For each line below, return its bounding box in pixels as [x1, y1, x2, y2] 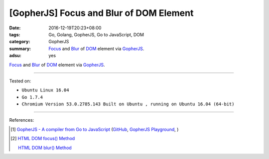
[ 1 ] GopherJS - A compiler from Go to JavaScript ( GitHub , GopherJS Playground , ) [10, 126, 179, 132]
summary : [9, 45, 31, 52]
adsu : [9, 53, 22, 59]
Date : [9, 25, 21, 31]
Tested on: [9, 78, 31, 84]
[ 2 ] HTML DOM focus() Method [10, 136, 75, 142]
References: [9, 117, 34, 123]
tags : [9, 31, 20, 37]
